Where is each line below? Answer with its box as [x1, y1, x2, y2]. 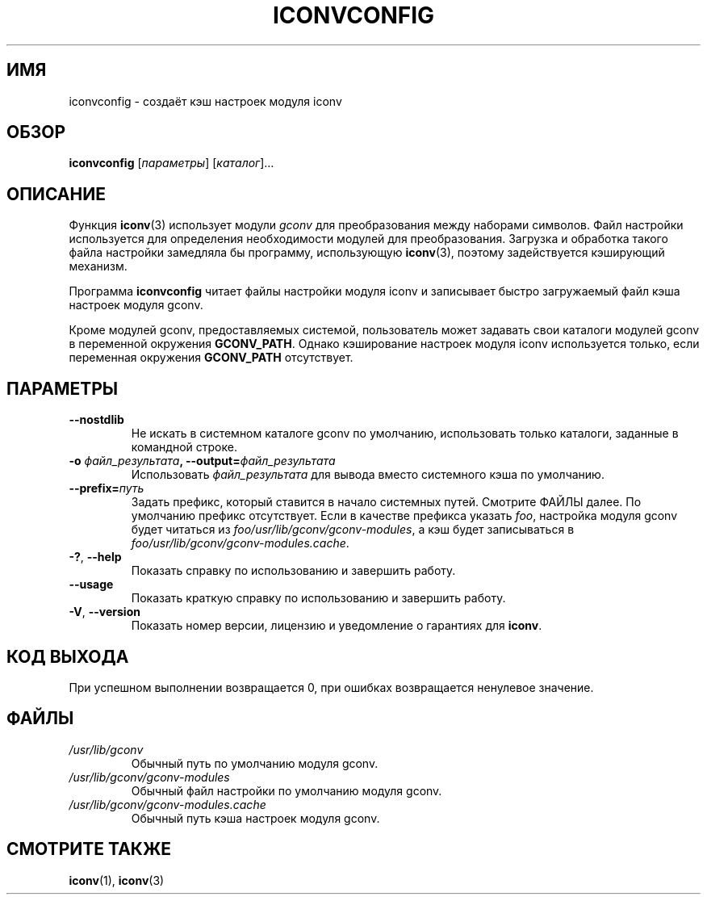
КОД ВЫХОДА [6, 646, 129, 667]
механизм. [69, 259, 128, 274]
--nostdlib [69, 413, 124, 427]
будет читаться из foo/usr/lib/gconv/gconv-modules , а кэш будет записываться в [131, 522, 575, 537]
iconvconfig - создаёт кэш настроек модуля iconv [69, 94, 342, 108]
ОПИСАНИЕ [6, 183, 106, 204]
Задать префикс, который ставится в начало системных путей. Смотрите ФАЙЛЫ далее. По [131, 495, 642, 509]
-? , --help [69, 550, 122, 564]
